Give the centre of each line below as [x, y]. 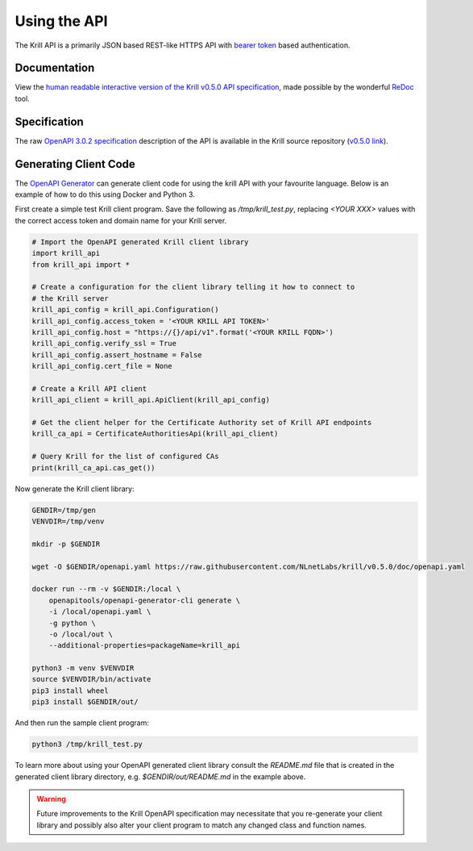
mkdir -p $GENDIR [66, 544]
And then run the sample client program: [82, 723]
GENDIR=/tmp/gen [64, 510]
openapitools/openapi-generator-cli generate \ [145, 600]
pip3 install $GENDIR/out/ [85, 702]
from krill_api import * [81, 265]
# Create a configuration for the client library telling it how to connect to [193, 287]
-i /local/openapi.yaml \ [100, 612]
